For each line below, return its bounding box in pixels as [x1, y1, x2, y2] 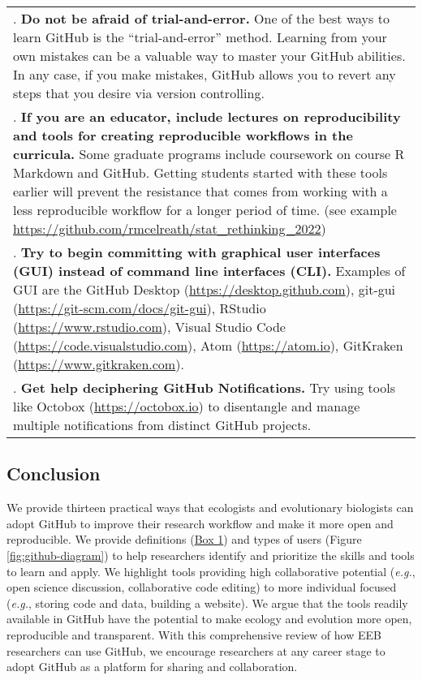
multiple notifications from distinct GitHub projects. [13, 415, 312, 434]
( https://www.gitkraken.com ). [13, 355, 184, 373]
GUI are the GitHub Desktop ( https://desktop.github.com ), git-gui [13, 280, 396, 299]
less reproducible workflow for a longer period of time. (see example [13, 200, 397, 219]
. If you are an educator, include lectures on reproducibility [13, 107, 401, 126]
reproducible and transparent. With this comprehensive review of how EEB [6, 626, 381, 643]
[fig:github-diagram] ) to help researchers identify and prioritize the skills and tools [6, 546, 415, 563]
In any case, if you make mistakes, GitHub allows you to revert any [13, 65, 396, 84]
